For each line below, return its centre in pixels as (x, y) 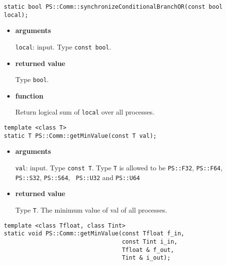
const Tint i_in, (150, 241)
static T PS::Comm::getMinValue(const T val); (80, 136)
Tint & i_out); (146, 258)
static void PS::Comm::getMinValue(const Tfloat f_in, (94, 234)
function (29, 95)
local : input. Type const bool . (63, 46)
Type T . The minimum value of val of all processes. (91, 209)
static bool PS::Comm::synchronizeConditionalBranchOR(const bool (113, 7)
